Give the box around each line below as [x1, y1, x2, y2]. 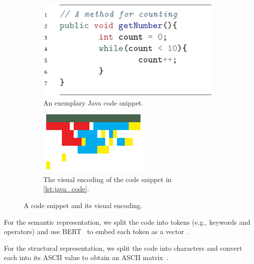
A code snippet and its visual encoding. [24, 200, 142, 210]
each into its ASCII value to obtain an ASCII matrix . [4, 252, 169, 263]
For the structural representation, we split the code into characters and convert [4, 242, 242, 253]
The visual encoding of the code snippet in [43, 174, 172, 184]
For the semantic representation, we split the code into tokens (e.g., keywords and [4, 216, 251, 227]
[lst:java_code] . [43, 184, 89, 194]
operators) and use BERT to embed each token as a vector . [4, 226, 190, 237]
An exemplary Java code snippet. [43, 97, 143, 107]
